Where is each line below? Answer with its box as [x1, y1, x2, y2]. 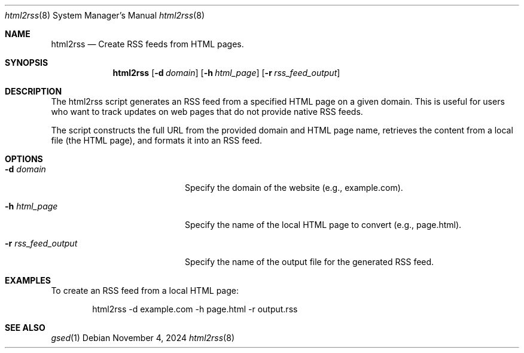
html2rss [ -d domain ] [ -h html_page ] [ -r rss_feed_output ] [112, 68, 340, 78]
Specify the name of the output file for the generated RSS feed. [185, 257, 434, 267]
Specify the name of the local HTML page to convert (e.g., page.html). [185, 220, 462, 230]
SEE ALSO [5, 322, 45, 333]
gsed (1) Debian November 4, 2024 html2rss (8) [51, 333, 234, 343]
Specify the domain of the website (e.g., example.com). [185, 182, 403, 193]
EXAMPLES [5, 275, 51, 285]
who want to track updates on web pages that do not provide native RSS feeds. [51, 106, 363, 117]
